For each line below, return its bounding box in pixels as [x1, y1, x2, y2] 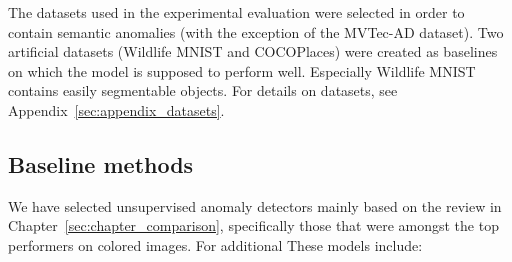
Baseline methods [8, 148, 194, 179]
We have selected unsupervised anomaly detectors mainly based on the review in [8, 195, 502, 216]
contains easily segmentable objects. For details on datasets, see [8, 80, 398, 101]
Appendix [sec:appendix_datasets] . [8, 99, 225, 120]
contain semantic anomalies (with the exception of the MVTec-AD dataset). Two [8, 21, 504, 42]
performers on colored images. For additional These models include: [8, 234, 423, 255]
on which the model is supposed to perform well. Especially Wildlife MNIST [8, 60, 476, 81]
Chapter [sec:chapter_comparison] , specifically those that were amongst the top [8, 215, 499, 236]
